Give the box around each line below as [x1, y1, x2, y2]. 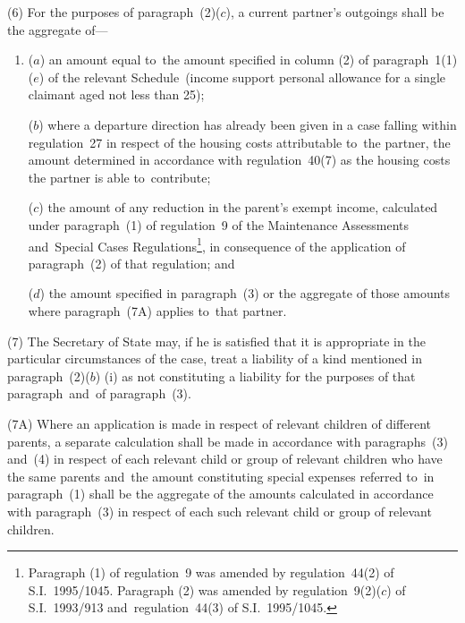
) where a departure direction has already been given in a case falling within [38, 115, 457, 133]
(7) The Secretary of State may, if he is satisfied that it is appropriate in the [7, 331, 426, 350]
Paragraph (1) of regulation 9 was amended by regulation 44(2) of [28, 563, 394, 582]
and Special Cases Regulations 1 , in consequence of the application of [28, 234, 406, 255]
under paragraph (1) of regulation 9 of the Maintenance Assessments [28, 215, 410, 234]
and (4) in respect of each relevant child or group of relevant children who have [7, 449, 443, 468]
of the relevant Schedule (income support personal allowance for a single [47, 67, 445, 86]
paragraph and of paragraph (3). [7, 384, 191, 403]
